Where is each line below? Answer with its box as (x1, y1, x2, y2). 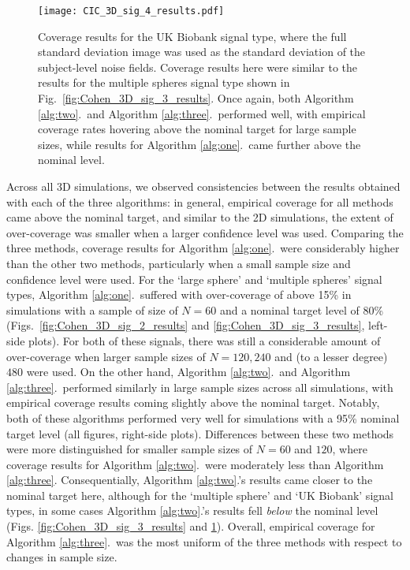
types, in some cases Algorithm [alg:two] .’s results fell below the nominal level (6, 502, 378, 519)
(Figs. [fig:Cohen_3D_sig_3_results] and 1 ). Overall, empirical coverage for (6, 518, 375, 535)
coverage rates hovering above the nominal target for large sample (38, 121, 356, 137)
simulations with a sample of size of (6, 301, 178, 318)
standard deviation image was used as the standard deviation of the (38, 43, 366, 60)
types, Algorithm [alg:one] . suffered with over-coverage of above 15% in (6, 286, 352, 303)
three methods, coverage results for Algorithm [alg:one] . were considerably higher (6, 240, 400, 256)
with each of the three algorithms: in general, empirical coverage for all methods (6, 193, 393, 210)
